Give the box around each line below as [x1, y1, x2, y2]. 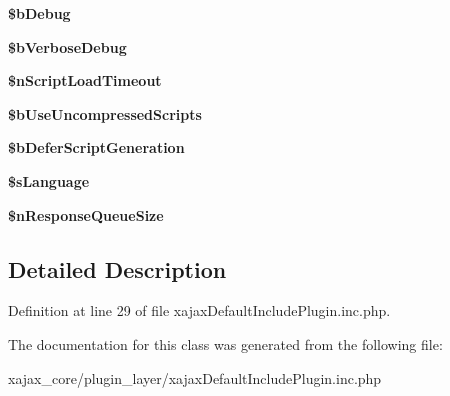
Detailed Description [8, 253, 227, 284]
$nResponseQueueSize [8, 204, 164, 225]
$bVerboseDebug [8, 36, 127, 57]
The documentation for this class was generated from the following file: [8, 333, 443, 354]
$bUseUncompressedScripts [8, 103, 202, 124]
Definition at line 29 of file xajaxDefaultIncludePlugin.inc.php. [8, 300, 391, 321]
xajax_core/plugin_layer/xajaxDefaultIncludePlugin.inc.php [8, 367, 382, 388]
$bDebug [8, 3, 71, 23]
